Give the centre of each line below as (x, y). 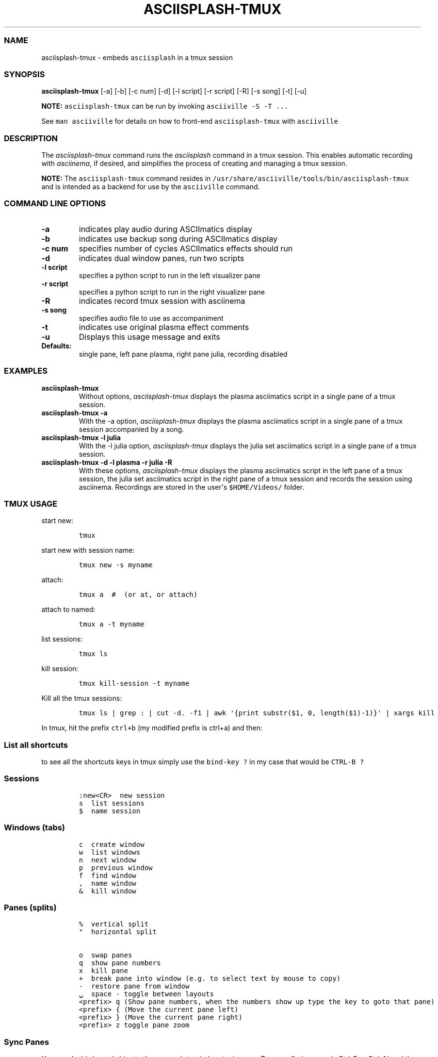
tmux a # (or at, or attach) (138, 595)
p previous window (116, 867)
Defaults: (57, 346)
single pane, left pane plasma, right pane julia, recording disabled (183, 354)
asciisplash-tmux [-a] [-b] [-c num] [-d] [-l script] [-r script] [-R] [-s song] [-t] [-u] (174, 91)
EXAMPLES (26, 371)
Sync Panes (27, 1042)
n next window (107, 860)
